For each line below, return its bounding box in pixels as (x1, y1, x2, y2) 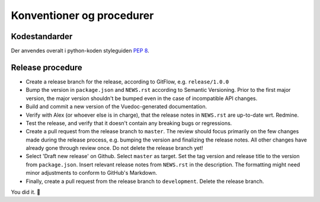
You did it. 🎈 (11, 188, 41, 195)
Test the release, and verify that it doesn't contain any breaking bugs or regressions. (25, 119, 232, 127)
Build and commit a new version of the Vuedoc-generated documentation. (25, 103, 207, 110)
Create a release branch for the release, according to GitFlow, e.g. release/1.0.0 (25, 78, 229, 85)
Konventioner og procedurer (11, 9, 154, 22)
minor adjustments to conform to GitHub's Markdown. (25, 169, 157, 177)
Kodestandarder (11, 31, 73, 41)
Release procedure (11, 62, 82, 72)
